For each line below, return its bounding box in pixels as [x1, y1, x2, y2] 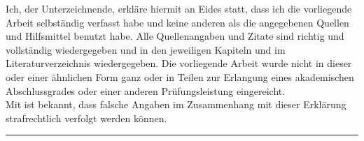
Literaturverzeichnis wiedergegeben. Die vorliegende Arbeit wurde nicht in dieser [6, 56, 352, 70]
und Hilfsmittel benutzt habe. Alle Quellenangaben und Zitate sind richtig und [6, 29, 344, 43]
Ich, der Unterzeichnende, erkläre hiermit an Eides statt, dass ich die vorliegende [6, 1, 352, 15]
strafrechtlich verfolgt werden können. [6, 110, 167, 125]
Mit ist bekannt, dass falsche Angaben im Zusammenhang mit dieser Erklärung [6, 97, 346, 112]
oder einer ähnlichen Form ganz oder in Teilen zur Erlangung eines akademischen [6, 69, 354, 84]
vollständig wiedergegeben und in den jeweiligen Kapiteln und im [6, 42, 286, 57]
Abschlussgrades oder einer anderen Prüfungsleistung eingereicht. [6, 83, 286, 98]
